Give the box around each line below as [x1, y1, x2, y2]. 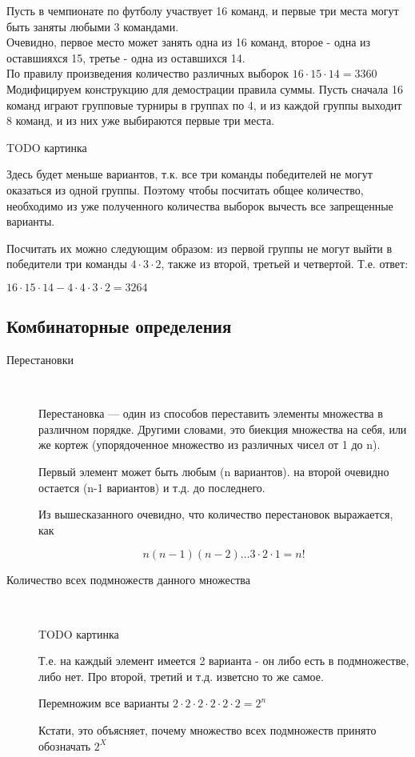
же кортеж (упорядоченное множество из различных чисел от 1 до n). [38, 436, 381, 453]
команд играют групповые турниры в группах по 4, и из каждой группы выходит [6, 96, 402, 113]
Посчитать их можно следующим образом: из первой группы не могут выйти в [6, 239, 393, 256]
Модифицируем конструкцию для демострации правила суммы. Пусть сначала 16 [6, 80, 403, 97]
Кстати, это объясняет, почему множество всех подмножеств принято [38, 722, 377, 739]
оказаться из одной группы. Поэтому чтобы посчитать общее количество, [6, 181, 364, 198]
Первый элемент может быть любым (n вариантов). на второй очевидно [38, 463, 389, 480]
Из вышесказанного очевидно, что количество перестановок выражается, [38, 506, 393, 523]
